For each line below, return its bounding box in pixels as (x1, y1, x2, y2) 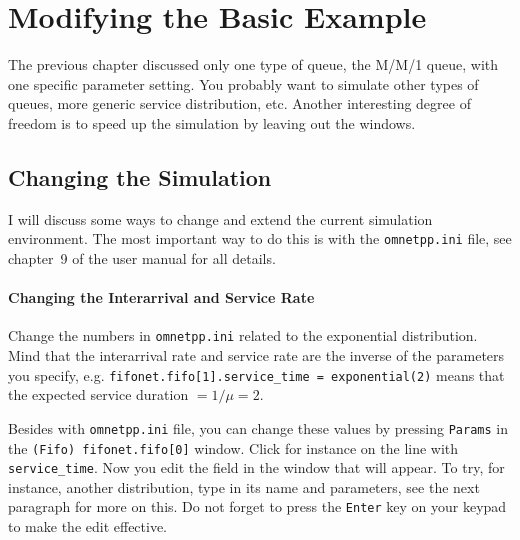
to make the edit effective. (8, 516, 168, 537)
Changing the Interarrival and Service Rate (8, 287, 315, 308)
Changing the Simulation (8, 161, 272, 192)
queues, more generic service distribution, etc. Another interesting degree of (8, 93, 471, 114)
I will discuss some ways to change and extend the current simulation (8, 208, 433, 229)
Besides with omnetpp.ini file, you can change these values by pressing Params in (8, 417, 508, 438)
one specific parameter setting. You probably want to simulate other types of (8, 73, 479, 94)
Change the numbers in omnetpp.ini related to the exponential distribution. (8, 325, 478, 346)
